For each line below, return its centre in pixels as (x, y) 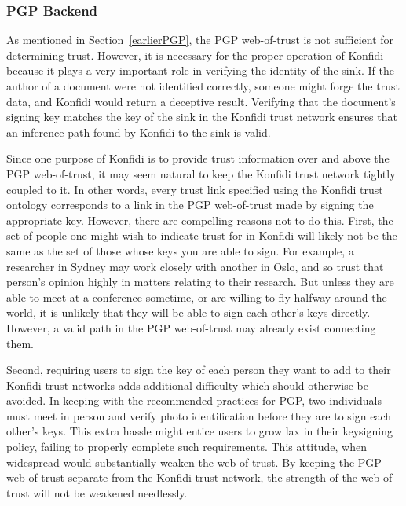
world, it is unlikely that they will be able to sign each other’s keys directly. (188, 312)
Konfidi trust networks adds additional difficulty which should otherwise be (187, 385)
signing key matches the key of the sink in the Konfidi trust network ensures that (202, 117)
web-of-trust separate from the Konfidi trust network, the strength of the (182, 477)
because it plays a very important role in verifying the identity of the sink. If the (200, 70)
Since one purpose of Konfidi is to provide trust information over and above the (198, 158)
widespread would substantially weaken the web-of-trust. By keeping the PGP (194, 462)
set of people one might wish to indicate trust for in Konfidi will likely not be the (202, 235)
